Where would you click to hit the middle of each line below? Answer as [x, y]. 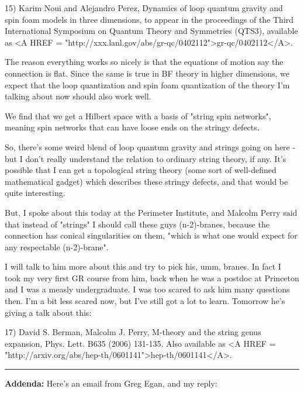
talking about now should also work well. [78, 96]
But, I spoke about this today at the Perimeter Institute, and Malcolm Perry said [151, 212]
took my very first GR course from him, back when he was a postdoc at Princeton [152, 277]
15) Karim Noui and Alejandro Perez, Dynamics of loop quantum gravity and [144, 8]
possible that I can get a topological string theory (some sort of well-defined [141, 170]
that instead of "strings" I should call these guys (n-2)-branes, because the [137, 224]
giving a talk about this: [48, 312]
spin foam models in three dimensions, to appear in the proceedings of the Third [149, 19]
